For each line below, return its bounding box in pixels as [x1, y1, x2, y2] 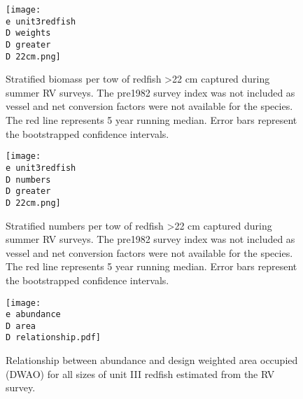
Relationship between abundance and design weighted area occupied [6, 353, 298, 367]
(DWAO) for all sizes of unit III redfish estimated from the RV [6, 366, 275, 381]
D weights [6, 28, 51, 38]
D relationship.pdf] [6, 332, 101, 343]
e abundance [6, 309, 61, 320]
